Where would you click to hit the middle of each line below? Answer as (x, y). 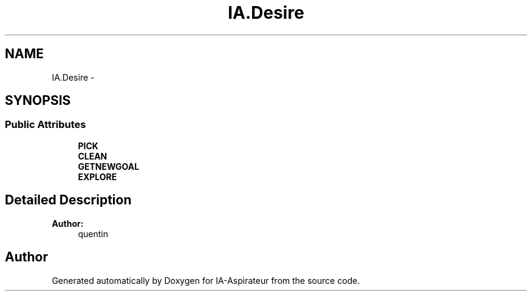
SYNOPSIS (38, 101)
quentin (93, 234)
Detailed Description (68, 200)
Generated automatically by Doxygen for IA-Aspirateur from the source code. (206, 280)
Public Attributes (46, 125)
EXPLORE (97, 177)
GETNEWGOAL (109, 166)
